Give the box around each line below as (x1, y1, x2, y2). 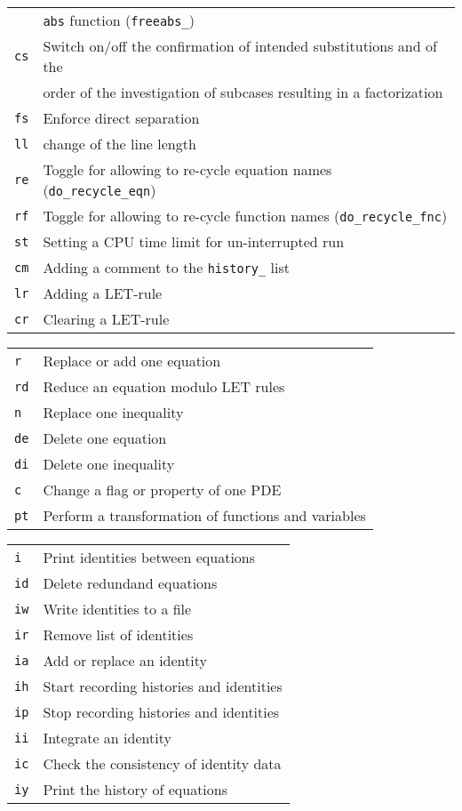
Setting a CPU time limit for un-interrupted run (43, 231, 345, 252)
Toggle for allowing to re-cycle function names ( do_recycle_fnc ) (43, 205, 448, 226)
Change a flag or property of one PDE (43, 479, 282, 500)
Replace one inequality (43, 402, 184, 422)
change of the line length (43, 133, 196, 154)
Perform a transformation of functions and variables (43, 505, 366, 526)
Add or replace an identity (43, 650, 207, 670)
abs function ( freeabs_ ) (43, 10, 195, 30)
